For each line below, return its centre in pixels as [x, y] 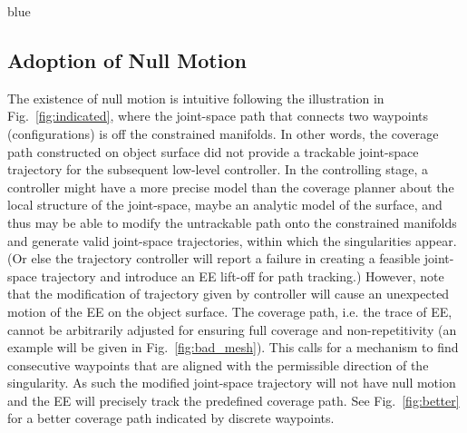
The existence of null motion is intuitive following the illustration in [196, 98]
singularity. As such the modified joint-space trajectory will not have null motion [232, 383]
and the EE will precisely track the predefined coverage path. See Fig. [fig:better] [233, 400]
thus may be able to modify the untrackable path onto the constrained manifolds [232, 222]
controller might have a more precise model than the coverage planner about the [231, 187]
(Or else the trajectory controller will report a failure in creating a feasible [214, 258]
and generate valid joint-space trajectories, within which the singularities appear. [232, 240]
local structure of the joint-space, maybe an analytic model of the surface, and [225, 205]
